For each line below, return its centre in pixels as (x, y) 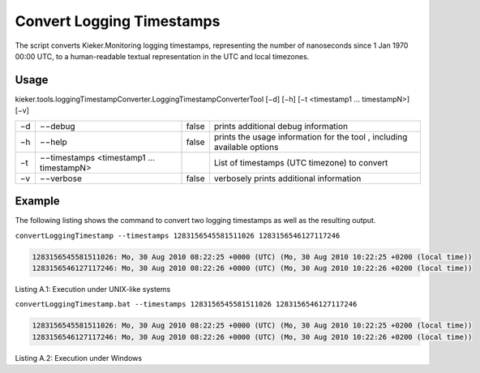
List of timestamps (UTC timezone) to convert (301, 162)
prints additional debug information (281, 126)
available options (246, 147)
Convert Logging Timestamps (118, 21)
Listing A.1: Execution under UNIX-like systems (93, 289)
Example (37, 202)
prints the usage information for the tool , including (311, 136)
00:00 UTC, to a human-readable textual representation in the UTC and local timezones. (162, 56)
